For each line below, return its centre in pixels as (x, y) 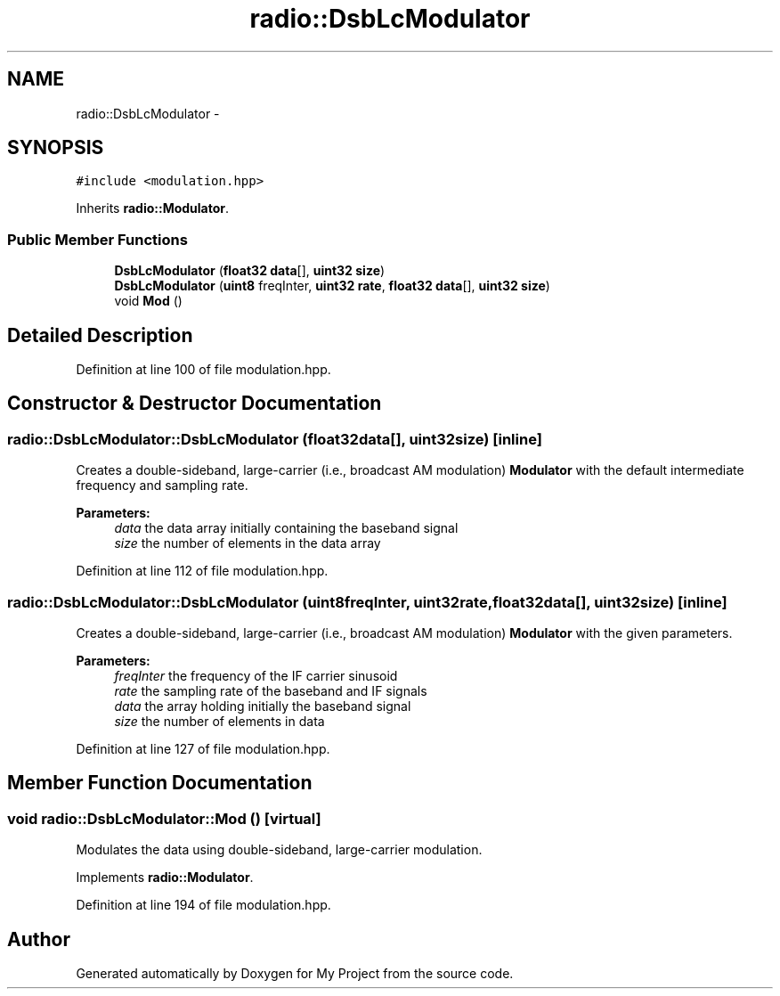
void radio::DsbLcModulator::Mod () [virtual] (164, 818)
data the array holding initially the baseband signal (263, 706)
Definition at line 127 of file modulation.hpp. (203, 749)
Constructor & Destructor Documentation (195, 404)
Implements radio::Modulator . (165, 878)
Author (39, 939)
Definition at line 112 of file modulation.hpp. (202, 571)
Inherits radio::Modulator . (153, 208)
